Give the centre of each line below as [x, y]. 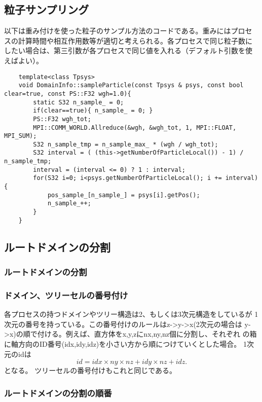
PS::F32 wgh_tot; [62, 119]
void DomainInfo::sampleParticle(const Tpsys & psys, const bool [131, 85]
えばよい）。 [24, 60]
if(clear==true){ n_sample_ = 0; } [93, 111]
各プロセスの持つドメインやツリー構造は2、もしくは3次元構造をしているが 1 [131, 314]
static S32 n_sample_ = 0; [79, 102]
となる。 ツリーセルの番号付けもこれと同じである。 [90, 370]
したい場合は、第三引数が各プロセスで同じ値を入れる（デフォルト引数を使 [128, 50]
